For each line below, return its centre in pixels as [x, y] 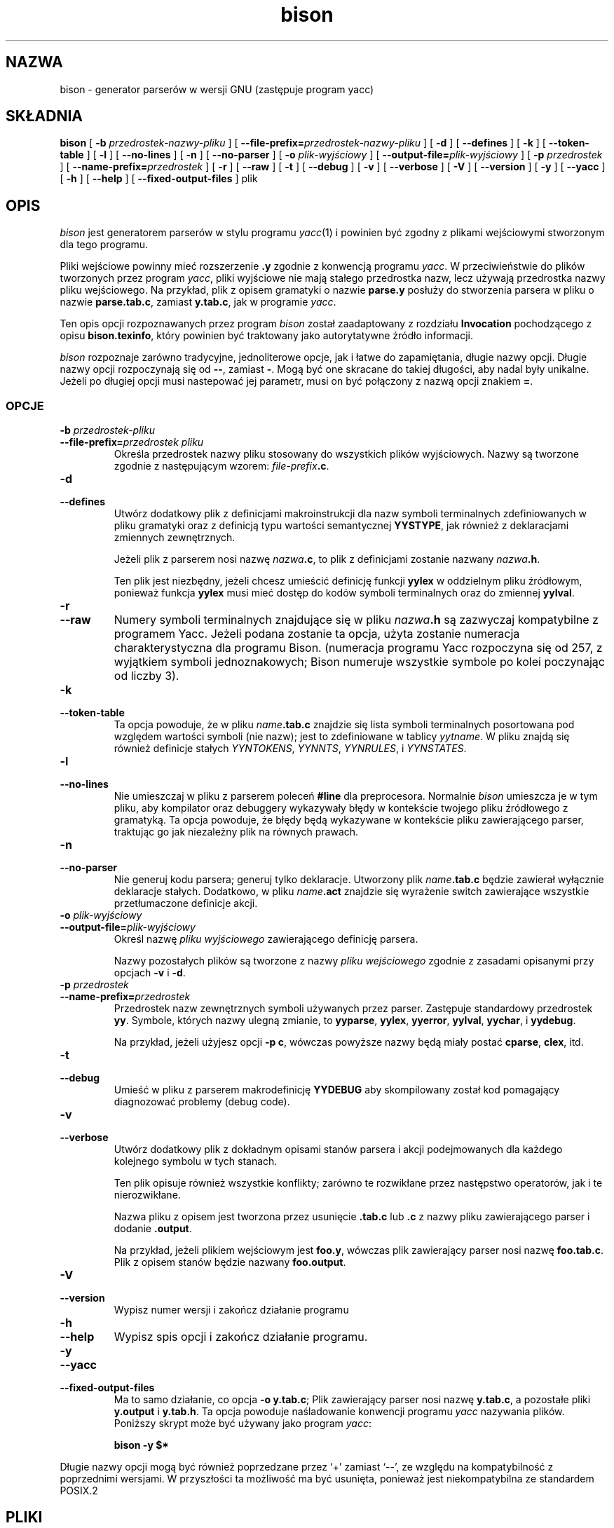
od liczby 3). [146, 676]
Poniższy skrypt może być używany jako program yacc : [243, 1424]
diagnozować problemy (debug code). [202, 1102]
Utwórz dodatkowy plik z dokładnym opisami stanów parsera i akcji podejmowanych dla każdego [338, 1150]
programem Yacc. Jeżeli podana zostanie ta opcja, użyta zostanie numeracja [317, 634]
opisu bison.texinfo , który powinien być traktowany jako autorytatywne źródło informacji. [266, 336]
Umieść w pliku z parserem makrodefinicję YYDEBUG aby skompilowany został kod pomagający [337, 1090]
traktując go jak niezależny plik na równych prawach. [236, 832]
